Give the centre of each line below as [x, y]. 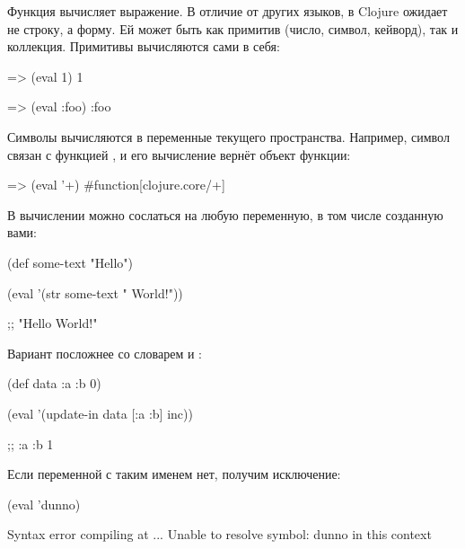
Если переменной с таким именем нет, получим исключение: [174, 474]
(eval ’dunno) [44, 504]
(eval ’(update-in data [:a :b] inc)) [100, 413]
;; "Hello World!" [53, 323]
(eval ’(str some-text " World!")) [95, 292]
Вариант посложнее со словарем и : [105, 353]
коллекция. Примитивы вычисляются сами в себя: [144, 46]
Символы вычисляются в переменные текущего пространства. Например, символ [228, 136]
